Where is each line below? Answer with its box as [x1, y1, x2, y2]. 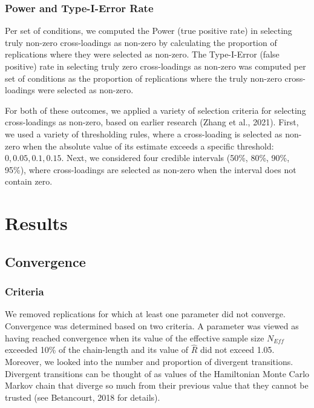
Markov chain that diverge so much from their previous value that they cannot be [5, 379, 309, 392]
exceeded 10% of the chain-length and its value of [5, 343, 189, 356]
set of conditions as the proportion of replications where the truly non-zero [5, 71, 282, 84]
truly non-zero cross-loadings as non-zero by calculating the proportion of [5, 36, 277, 48]
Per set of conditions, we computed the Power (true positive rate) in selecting [5, 24, 292, 37]
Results [5, 211, 68, 235]
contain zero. [5, 175, 53, 188]
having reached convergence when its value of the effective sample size [5, 331, 264, 344]
